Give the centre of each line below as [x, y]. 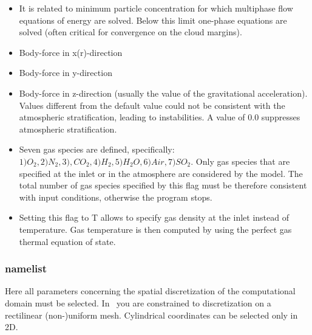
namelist [26, 268]
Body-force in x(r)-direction [71, 52]
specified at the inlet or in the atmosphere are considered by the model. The [161, 173]
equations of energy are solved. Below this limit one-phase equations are [153, 20]
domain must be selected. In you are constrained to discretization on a [138, 302]
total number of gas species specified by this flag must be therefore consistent [163, 185]
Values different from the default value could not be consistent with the [152, 105]
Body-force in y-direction [66, 73]
